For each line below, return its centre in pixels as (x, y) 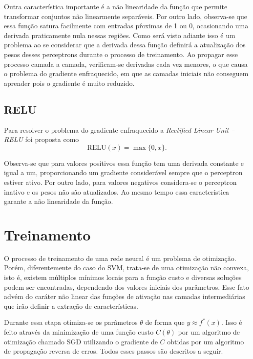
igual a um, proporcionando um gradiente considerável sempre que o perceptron (123, 172)
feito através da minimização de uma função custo (79, 331)
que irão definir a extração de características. (71, 306)
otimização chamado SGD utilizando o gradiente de (81, 341)
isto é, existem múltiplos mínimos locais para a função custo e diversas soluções (123, 277)
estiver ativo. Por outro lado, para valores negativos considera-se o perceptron (120, 182)
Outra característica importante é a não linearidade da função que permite (116, 6)
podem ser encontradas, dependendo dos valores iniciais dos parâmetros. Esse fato (126, 287)
